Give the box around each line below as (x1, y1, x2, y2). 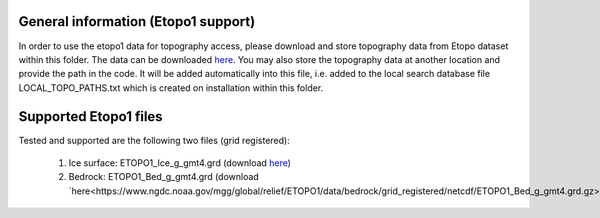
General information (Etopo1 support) (18, 13, 256, 30)
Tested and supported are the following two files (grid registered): (18, 134, 290, 146)
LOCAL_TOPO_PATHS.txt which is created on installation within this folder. (18, 81, 324, 94)
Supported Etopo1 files (18, 108, 164, 125)
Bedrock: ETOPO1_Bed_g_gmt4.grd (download (68, 171, 259, 183)
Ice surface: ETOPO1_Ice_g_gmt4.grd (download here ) (68, 156, 292, 169)
